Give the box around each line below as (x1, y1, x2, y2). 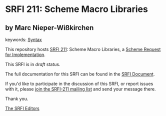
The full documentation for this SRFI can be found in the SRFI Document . (5, 71, 155, 77)
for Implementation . (5, 51, 46, 57)
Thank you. (5, 96, 28, 101)
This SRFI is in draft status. (5, 61, 60, 67)
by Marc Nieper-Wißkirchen (5, 23, 94, 32)
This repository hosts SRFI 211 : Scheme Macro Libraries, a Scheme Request (5, 46, 161, 52)
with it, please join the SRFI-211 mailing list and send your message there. (5, 86, 156, 92)
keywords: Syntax (5, 36, 42, 42)
